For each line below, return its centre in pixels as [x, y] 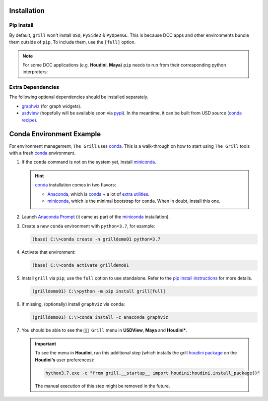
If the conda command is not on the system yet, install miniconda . [89, 162]
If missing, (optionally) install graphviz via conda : [73, 304]
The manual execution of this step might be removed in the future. [102, 386]
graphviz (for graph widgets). [52, 106]
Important [46, 344]
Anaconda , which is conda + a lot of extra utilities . [99, 194]
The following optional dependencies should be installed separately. [79, 97]
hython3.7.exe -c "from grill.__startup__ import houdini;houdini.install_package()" [153, 373]
